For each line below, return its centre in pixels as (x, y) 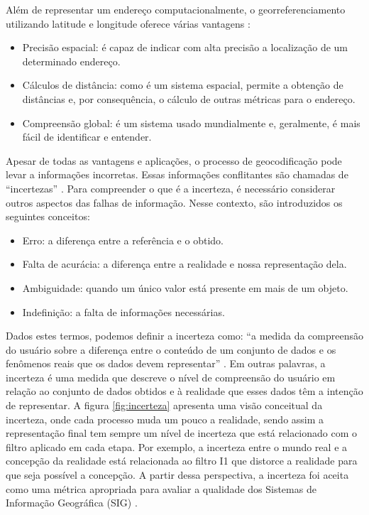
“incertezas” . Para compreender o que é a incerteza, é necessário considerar (171, 188)
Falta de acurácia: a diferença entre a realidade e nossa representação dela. (184, 264)
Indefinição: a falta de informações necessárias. (123, 311)
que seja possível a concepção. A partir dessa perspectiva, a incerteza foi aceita (177, 475)
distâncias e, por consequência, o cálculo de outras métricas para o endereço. (189, 98)
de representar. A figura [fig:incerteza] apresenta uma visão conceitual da (164, 405)
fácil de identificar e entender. (87, 137)
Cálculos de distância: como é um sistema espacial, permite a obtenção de (183, 85)
